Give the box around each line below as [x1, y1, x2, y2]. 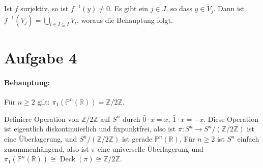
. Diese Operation [203, 113, 258, 124]
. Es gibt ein [110, 3, 149, 14]
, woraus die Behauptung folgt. [77, 14, 173, 25]
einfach [237, 133, 259, 144]
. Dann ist [213, 3, 245, 14]
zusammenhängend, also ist [4, 143, 89, 154]
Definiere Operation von [4, 113, 79, 124]
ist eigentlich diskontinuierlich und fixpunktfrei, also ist [4, 123, 176, 134]
